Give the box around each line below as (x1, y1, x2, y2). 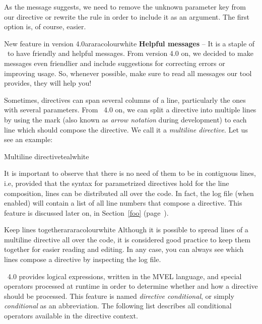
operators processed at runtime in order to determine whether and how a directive (4, 281, 258, 291)
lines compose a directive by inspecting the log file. (4, 254, 161, 265)
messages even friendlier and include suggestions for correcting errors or (4, 57, 225, 68)
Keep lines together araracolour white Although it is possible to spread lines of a (4, 224, 248, 235)
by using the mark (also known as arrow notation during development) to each (4, 114, 247, 124)
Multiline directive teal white (4, 151, 89, 161)
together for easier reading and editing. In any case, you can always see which (4, 244, 244, 254)
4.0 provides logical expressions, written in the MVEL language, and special (7, 271, 242, 281)
